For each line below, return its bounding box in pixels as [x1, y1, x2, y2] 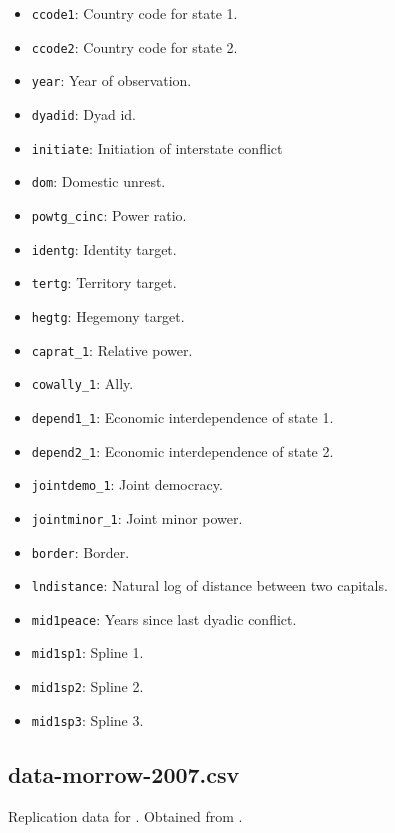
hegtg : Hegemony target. [31, 305, 185, 326]
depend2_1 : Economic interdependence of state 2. [31, 440, 334, 461]
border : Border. [31, 541, 130, 562]
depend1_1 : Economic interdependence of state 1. [31, 406, 334, 427]
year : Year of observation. [31, 70, 192, 91]
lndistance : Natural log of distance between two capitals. [31, 575, 388, 596]
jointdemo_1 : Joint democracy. [31, 474, 223, 495]
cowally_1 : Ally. [31, 373, 134, 394]
